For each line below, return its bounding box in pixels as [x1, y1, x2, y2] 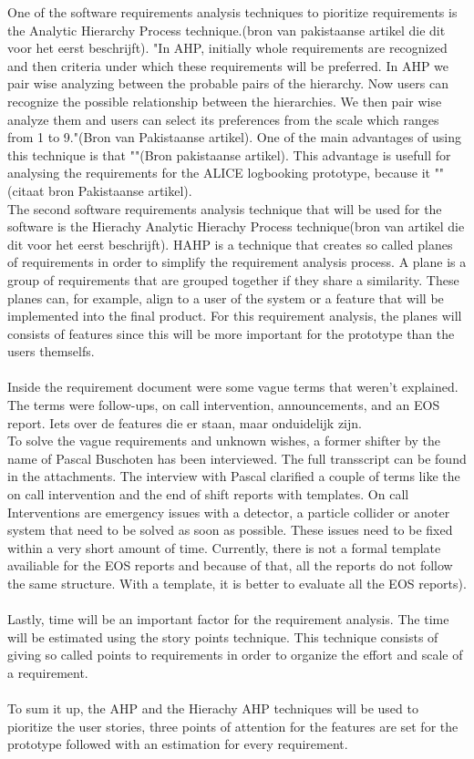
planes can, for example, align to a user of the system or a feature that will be [7, 288, 444, 307]
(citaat [7, 180, 45, 200]
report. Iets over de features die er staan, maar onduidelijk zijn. [7, 413, 362, 432]
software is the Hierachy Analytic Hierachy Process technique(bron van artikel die [7, 217, 465, 236]
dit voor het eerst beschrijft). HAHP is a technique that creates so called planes [7, 234, 453, 253]
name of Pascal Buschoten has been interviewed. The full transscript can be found [7, 448, 467, 467]
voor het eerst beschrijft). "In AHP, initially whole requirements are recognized [7, 38, 448, 57]
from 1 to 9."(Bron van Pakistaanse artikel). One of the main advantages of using [7, 128, 461, 147]
